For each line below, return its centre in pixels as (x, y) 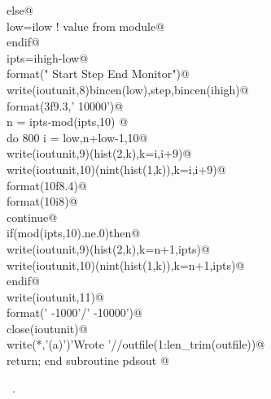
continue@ (32, 217)
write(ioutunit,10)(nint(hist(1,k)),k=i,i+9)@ (116, 169)
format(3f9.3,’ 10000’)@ (65, 105)
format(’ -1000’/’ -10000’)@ (74, 312)
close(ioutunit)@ (47, 328)
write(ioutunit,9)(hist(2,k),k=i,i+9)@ (99, 153)
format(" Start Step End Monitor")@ (98, 74)
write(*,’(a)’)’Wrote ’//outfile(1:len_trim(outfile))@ (136, 344)
